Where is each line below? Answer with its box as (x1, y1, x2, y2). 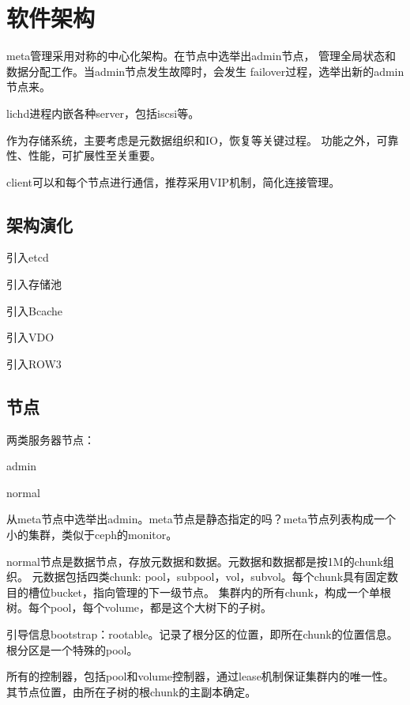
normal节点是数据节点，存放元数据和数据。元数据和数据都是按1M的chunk (6, 552, 383, 569)
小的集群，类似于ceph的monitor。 (6, 526, 178, 543)
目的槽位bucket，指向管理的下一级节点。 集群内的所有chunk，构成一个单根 (6, 583, 391, 600)
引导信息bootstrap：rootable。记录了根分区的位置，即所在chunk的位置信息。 (6, 626, 398, 642)
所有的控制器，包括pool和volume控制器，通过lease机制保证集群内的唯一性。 (6, 668, 394, 684)
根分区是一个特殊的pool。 (6, 641, 138, 658)
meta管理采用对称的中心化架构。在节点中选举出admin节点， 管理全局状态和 (6, 47, 397, 64)
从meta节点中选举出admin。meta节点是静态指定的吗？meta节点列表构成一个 (6, 511, 397, 527)
